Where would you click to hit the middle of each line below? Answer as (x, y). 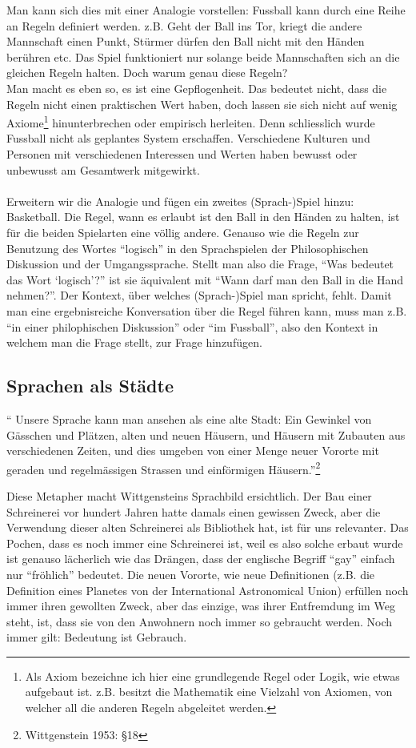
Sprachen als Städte (90, 386)
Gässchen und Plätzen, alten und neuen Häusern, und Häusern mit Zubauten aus (206, 434)
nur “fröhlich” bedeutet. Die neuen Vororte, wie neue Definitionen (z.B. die (191, 574)
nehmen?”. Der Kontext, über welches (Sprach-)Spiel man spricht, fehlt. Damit (199, 295)
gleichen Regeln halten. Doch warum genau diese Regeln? (147, 72)
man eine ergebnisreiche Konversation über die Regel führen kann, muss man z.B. (207, 310)
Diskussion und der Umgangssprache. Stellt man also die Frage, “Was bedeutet (200, 264)
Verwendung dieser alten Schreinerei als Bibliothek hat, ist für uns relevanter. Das (208, 527)
